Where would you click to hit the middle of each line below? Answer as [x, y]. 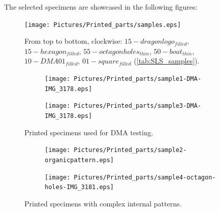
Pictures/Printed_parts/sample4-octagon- [145, 177]
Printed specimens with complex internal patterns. [103, 203]
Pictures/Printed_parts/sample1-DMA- [137, 79]
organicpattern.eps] [80, 160]
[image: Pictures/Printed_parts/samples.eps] [103, 25]
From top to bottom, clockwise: [73, 41]
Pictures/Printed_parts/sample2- [130, 150]
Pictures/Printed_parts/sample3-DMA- [137, 106]
